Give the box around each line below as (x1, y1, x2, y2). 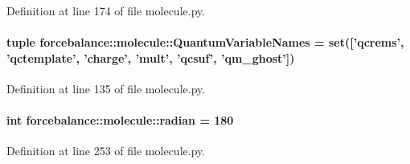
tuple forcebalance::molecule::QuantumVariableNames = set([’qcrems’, (6, 34, 404, 51)
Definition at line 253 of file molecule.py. (6, 142, 206, 159)
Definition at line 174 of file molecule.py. (6, 2, 206, 18)
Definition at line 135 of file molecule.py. (6, 80, 206, 96)
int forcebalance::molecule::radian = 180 (6, 112, 234, 129)
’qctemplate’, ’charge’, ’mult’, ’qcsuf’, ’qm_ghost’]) (6, 49, 295, 66)
